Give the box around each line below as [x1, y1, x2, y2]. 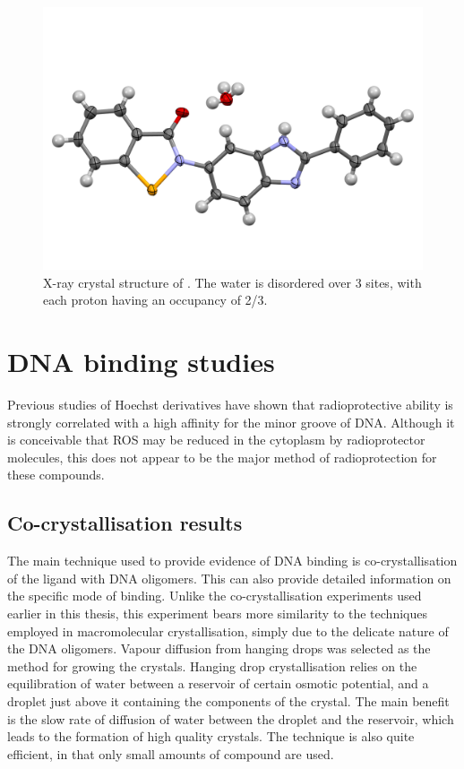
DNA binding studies [7, 343, 275, 380]
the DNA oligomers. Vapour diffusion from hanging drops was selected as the [7, 639, 431, 658]
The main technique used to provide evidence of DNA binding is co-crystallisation [7, 551, 458, 570]
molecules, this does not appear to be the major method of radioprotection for [7, 447, 437, 466]
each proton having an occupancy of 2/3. [43, 290, 268, 309]
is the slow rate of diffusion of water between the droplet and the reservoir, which [7, 709, 454, 728]
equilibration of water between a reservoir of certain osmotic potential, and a [7, 674, 429, 693]
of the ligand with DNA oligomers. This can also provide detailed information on [7, 568, 451, 587]
